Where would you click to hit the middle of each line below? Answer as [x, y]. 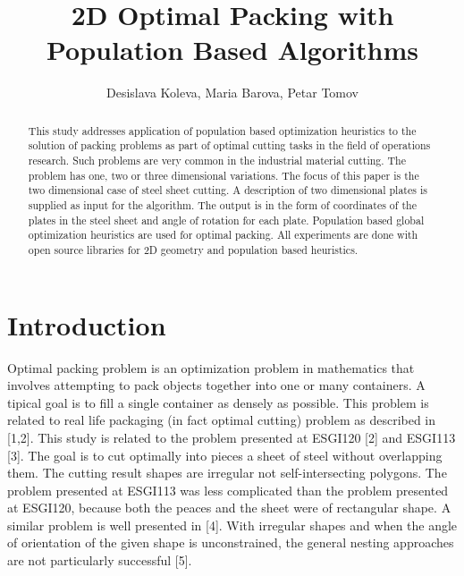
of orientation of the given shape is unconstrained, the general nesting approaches [231, 542]
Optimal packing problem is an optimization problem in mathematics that [211, 367]
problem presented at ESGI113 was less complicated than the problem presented [228, 490]
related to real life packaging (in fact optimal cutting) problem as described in [222, 420]
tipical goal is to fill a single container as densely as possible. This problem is [218, 402]
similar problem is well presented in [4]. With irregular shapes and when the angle [232, 525]
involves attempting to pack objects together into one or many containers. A [216, 385]
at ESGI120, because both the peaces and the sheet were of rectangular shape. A [229, 508]
